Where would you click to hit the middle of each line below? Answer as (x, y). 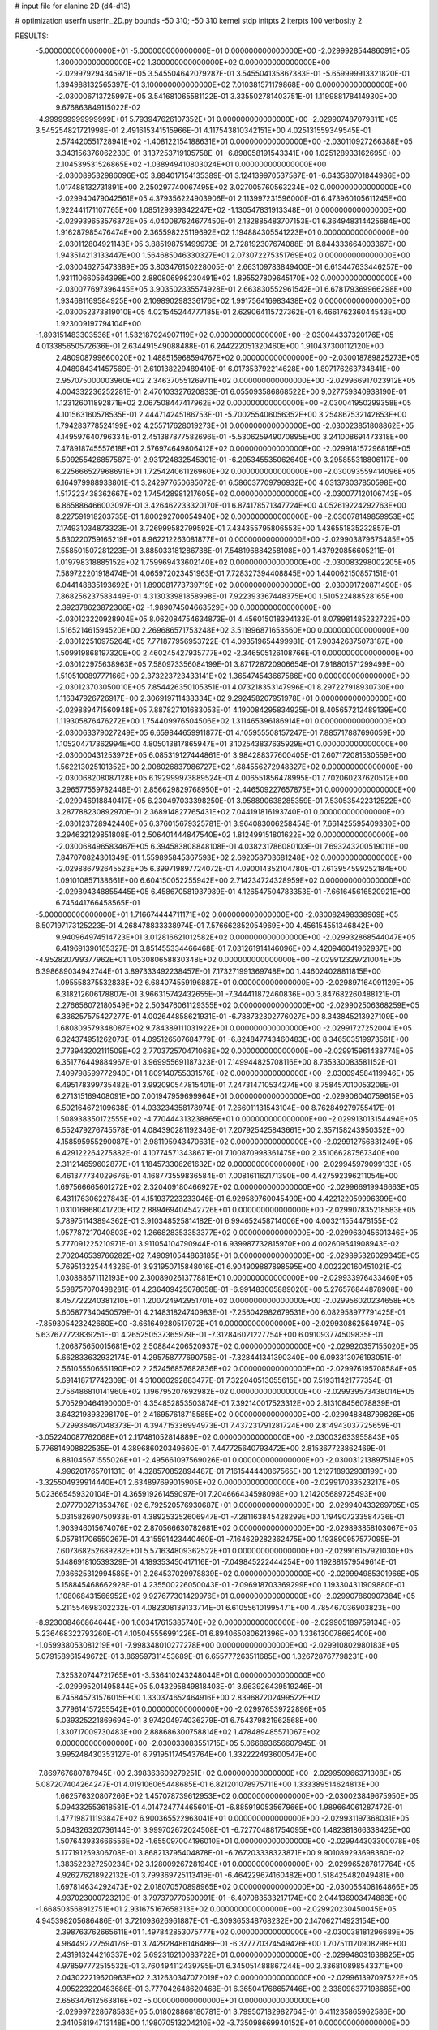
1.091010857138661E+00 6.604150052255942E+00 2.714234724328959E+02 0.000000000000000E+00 (233, 880)
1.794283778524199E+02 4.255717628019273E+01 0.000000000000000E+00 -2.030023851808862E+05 (235, 425)
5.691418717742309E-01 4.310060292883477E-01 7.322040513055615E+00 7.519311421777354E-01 (224, 1380)
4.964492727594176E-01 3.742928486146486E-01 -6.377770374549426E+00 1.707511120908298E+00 (231, 1943)
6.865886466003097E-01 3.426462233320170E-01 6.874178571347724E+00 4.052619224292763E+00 (231, 505)
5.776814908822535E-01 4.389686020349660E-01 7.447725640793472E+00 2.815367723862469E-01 (211, 1449)
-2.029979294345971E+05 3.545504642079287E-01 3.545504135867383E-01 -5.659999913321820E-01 (232, 73)
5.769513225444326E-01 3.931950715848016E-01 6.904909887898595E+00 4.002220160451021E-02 (229, 1266)
